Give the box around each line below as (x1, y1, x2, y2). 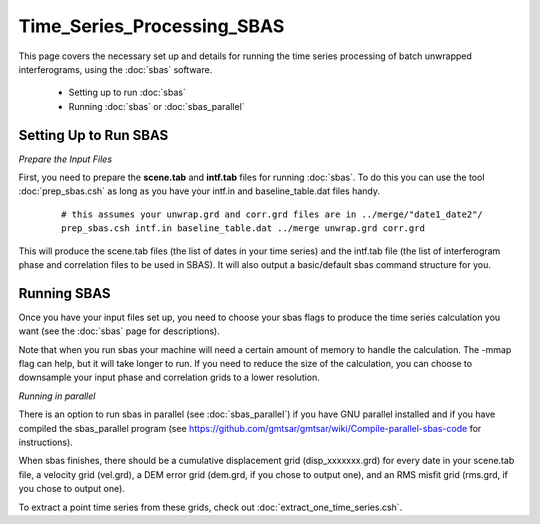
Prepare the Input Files (18, 153, 113, 165)
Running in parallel (18, 390, 96, 402)
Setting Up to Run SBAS (18, 126, 169, 144)
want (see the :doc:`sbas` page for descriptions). (18, 325, 220, 337)
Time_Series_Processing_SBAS (18, 15, 285, 37)
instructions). (18, 436, 74, 448)
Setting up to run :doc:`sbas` (68, 86, 187, 99)
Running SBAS (18, 285, 111, 302)
